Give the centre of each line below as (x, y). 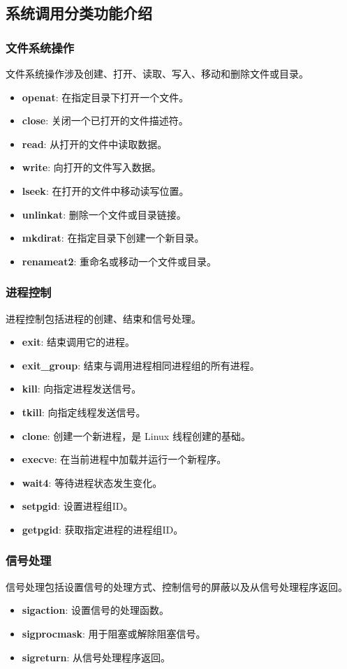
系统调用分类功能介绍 (79, 13)
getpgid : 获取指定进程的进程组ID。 (103, 529)
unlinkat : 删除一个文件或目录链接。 (104, 214)
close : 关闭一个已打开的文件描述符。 (105, 120)
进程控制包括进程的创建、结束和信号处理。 (103, 318)
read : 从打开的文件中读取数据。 (95, 144)
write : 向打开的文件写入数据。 (91, 167)
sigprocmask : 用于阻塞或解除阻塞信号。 (114, 633)
